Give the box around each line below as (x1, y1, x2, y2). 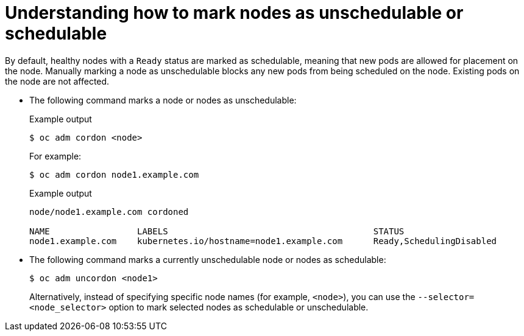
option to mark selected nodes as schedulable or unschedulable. (108, 301, 369, 312)
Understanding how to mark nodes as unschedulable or (5, 2, 464, 23)
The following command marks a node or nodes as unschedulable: (29, 94, 297, 105)
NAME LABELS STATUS (29, 226, 405, 236)
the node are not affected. (5, 75, 110, 86)
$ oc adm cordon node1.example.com (29, 169, 199, 180)
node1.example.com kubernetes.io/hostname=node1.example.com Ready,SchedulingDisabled (29, 236, 497, 246)
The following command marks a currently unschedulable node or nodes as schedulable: (29, 254, 386, 265)
